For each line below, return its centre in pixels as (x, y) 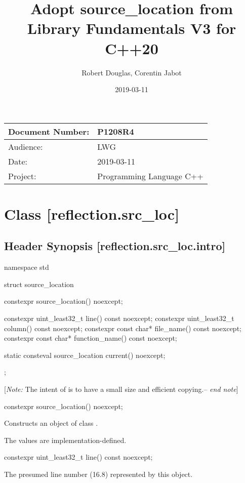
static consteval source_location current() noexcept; (85, 355)
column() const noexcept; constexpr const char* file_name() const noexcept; (123, 328)
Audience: (26, 146)
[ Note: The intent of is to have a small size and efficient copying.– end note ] (121, 389)
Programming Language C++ (150, 176)
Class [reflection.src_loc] (92, 213)
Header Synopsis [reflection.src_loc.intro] (115, 246)
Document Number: (49, 131)
